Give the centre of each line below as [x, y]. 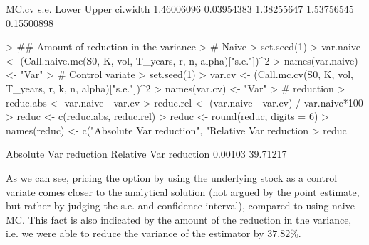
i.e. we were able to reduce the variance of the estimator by [135, 233]
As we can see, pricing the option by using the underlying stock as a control [172, 177]
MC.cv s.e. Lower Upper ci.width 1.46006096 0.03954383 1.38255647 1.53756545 [180, 9]
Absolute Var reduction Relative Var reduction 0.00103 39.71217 [146, 154]
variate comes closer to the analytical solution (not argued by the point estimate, [183, 191]
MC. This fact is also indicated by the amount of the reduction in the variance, [179, 219]
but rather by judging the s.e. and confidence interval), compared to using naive [180, 206]
